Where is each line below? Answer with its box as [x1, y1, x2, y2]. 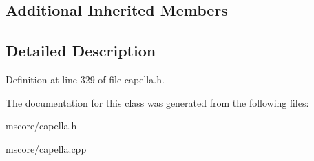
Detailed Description [6, 40, 156, 61]
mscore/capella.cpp [6, 141, 87, 155]
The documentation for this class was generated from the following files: [6, 95, 309, 109]
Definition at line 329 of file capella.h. [6, 72, 165, 86]
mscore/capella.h [6, 118, 77, 133]
